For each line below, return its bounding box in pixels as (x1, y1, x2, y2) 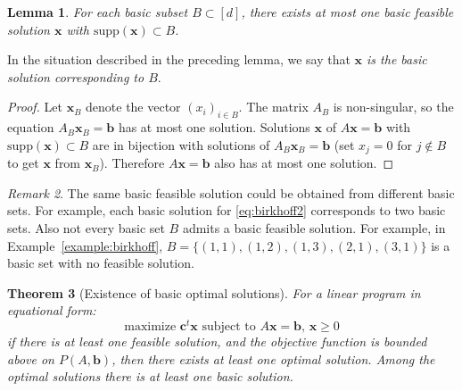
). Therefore (99, 154, 165, 172)
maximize (124, 320, 177, 334)
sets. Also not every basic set (7, 219, 165, 237)
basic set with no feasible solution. (7, 254, 194, 272)
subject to (202, 320, 256, 334)
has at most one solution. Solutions (118, 118, 310, 137)
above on (7, 349, 54, 368)
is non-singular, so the (333, 97, 454, 116)
